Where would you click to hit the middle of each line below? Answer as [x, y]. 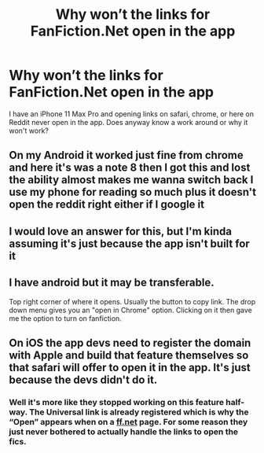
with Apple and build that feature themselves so [129, 355]
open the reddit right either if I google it [107, 205]
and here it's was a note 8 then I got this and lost [130, 168]
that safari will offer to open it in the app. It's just [130, 367]
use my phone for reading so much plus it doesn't [133, 192]
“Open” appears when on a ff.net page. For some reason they [128, 422]
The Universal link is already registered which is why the [139, 412]
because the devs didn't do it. [83, 379]
